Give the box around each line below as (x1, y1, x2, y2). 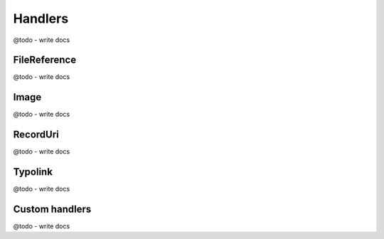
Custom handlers (13, 203, 92, 215)
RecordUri (13, 129, 60, 141)
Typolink (13, 166, 53, 178)
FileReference (13, 54, 77, 66)
